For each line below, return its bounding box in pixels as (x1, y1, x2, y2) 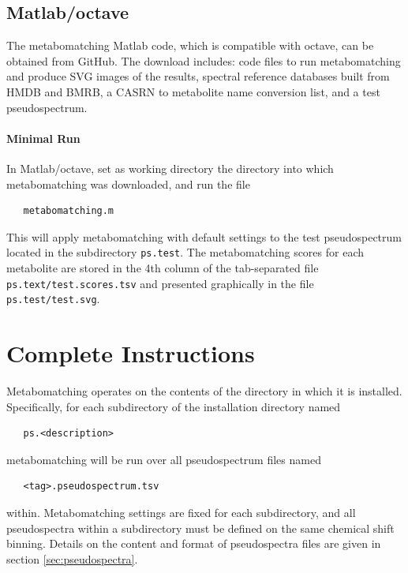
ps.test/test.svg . (6, 290, 100, 307)
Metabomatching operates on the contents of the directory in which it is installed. (6, 383, 402, 399)
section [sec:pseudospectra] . (6, 550, 138, 567)
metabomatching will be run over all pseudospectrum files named (6, 451, 321, 467)
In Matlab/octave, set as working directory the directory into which (6, 159, 334, 176)
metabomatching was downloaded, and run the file (6, 175, 250, 192)
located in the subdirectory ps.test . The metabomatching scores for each (6, 244, 364, 260)
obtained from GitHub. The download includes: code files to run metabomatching (6, 52, 401, 69)
